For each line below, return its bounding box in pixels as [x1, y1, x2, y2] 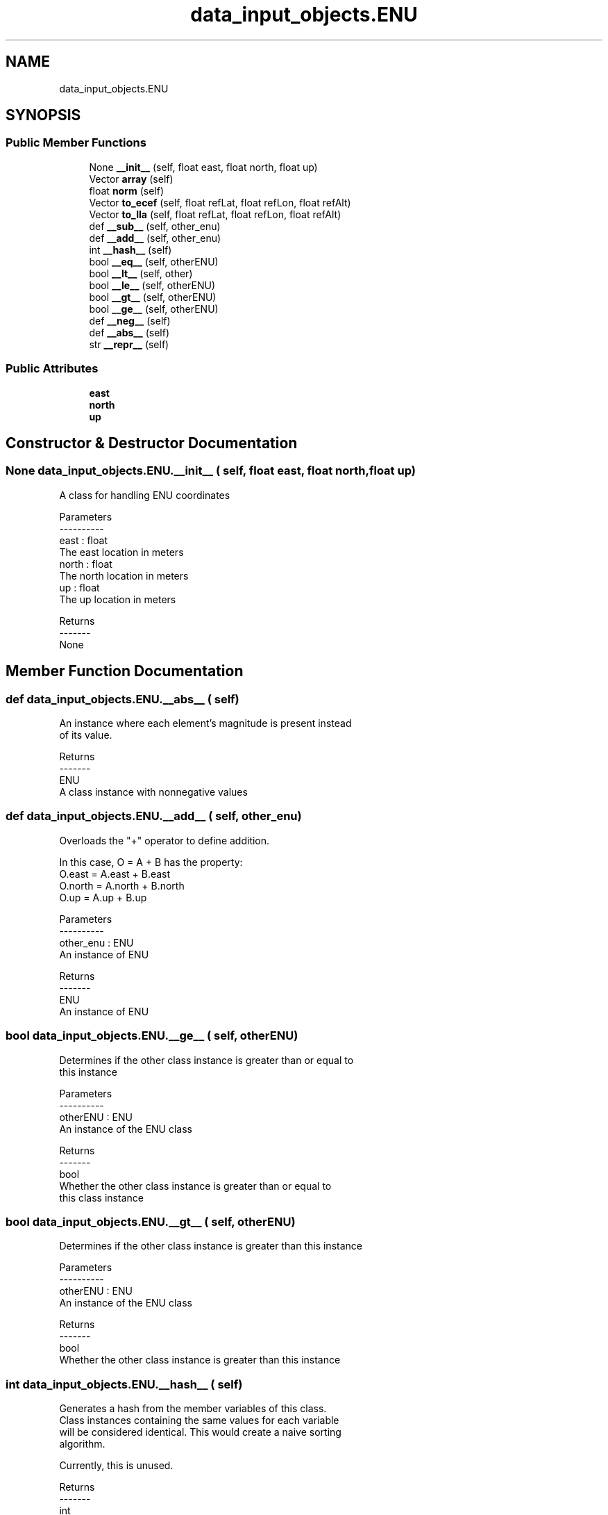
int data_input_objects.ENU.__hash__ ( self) [6, 1377, 243, 1391]
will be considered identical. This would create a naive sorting [59, 1426, 341, 1438]
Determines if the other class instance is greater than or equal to [59, 1054, 354, 1066]
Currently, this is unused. [59, 1459, 174, 1471]
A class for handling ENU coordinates [59, 489, 230, 501]
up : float [59, 581, 100, 593]
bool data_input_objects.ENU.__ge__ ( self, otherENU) [6, 1029, 298, 1043]
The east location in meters [59, 546, 184, 558]
